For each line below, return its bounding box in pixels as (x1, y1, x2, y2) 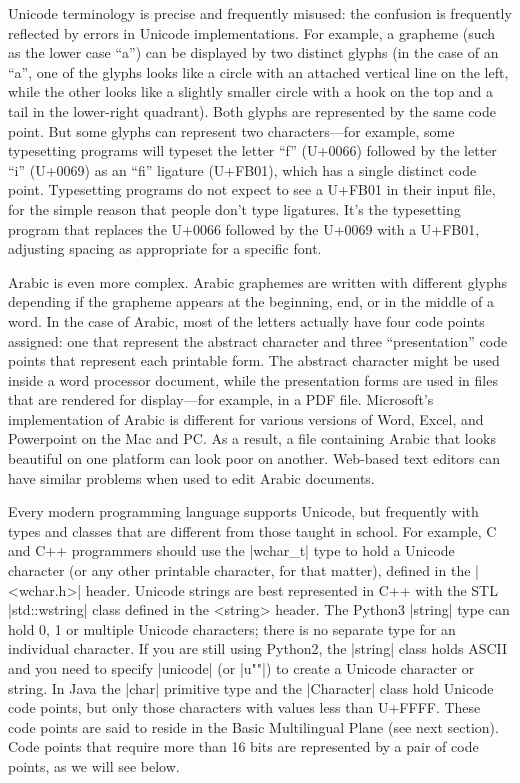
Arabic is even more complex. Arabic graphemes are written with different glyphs (8, 271, 508, 292)
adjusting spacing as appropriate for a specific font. (8, 238, 322, 259)
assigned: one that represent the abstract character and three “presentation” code (8, 330, 508, 351)
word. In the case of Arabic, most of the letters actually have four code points (8, 310, 485, 331)
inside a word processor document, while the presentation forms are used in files (8, 369, 498, 390)
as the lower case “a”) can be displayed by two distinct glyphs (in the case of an (8, 42, 499, 63)
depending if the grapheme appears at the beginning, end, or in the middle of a (8, 291, 494, 312)
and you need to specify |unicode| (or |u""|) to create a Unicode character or (8, 658, 475, 678)
